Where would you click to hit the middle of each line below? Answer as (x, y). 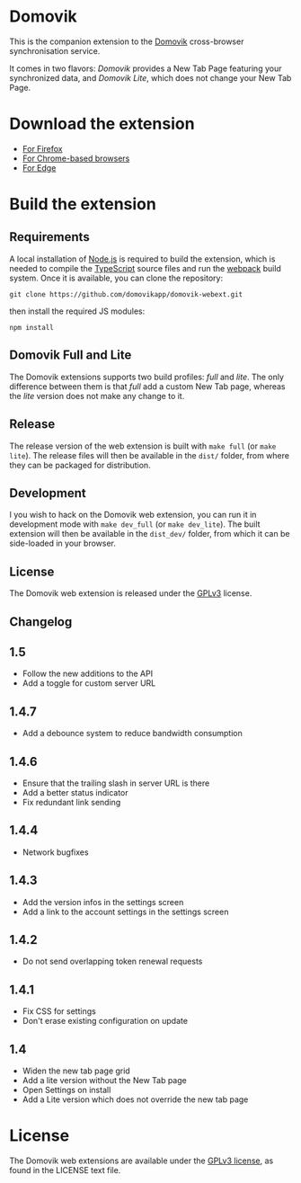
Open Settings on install (66, 1090)
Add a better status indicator (75, 792)
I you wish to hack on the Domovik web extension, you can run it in (133, 515)
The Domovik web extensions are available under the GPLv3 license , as (142, 1161)
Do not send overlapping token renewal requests (112, 961)
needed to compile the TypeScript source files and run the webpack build (145, 268)
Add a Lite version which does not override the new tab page (135, 1099)
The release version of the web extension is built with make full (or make (143, 446)
